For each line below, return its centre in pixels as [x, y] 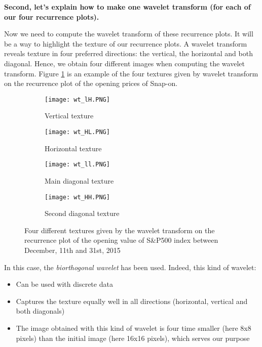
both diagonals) [40, 311]
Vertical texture [69, 116]
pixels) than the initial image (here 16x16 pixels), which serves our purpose [133, 338]
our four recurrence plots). [52, 16]
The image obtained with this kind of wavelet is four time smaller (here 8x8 [134, 328]
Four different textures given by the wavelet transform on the [120, 230]
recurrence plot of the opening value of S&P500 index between [121, 240]
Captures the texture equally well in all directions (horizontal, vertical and [132, 301]
